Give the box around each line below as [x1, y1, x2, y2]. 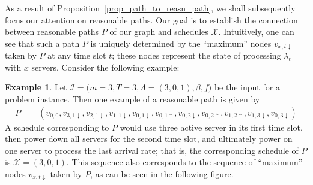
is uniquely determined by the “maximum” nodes [90, 37, 272, 49]
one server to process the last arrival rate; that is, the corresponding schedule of [5, 144, 299, 156]
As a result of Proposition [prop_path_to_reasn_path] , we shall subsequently [5, 2, 296, 14]
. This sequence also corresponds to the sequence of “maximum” [66, 156, 303, 168]
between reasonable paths [5, 25, 99, 38]
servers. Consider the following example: [31, 60, 180, 73]
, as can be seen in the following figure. [90, 168, 234, 180]
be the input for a [214, 81, 280, 93]
